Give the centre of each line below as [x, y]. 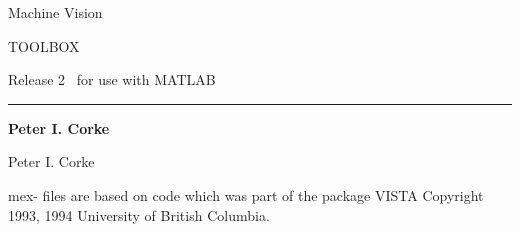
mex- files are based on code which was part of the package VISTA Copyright [246, 194]
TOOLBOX [44, 45]
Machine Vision [55, 12]
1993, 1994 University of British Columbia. [139, 214]
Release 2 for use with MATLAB [112, 79]
